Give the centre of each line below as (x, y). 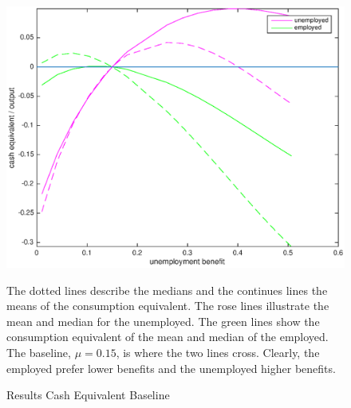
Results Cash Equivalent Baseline (88, 395)
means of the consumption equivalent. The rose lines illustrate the (168, 306)
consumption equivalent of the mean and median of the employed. (168, 337)
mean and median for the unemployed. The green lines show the (163, 321)
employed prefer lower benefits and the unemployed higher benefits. (171, 368)
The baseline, (39, 352)
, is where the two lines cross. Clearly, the (218, 352)
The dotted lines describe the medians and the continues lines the (167, 290)
